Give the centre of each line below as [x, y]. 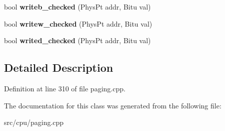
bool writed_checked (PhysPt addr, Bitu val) [77, 40]
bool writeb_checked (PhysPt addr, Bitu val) [77, 7]
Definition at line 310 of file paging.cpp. [65, 88]
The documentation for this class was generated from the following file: [113, 105]
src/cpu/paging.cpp [34, 122]
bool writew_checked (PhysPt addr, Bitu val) [78, 23]
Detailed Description [59, 68]
